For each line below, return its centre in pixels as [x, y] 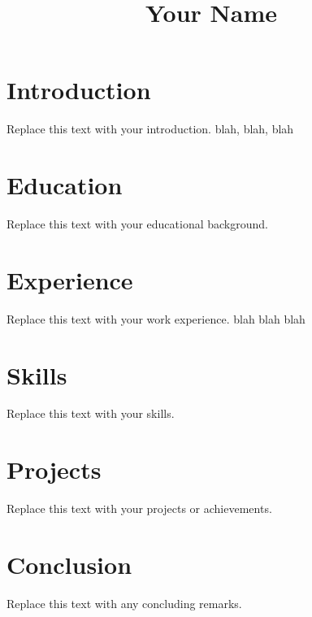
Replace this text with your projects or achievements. [139, 508]
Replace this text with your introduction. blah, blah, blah [150, 129]
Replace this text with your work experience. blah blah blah [156, 318]
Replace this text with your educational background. [137, 224]
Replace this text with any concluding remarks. [124, 603]
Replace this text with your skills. [91, 413]
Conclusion [69, 564]
